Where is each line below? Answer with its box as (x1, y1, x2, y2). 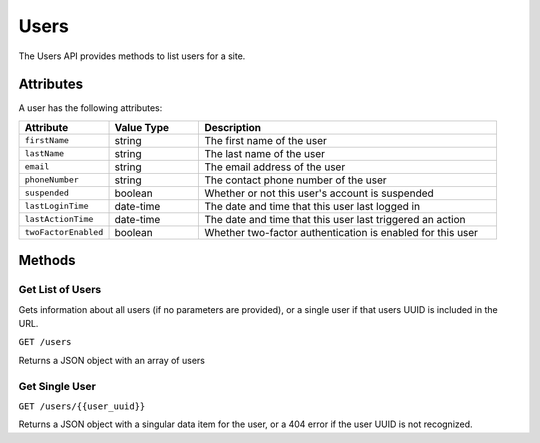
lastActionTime (24, 214, 94, 225)
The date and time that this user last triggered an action (204, 212, 466, 226)
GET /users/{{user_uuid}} (18, 400, 146, 412)
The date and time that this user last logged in (204, 199, 420, 213)
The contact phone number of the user (204, 173, 387, 187)
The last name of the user (204, 146, 325, 160)
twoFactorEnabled (24, 227, 104, 238)
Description (204, 120, 262, 134)
